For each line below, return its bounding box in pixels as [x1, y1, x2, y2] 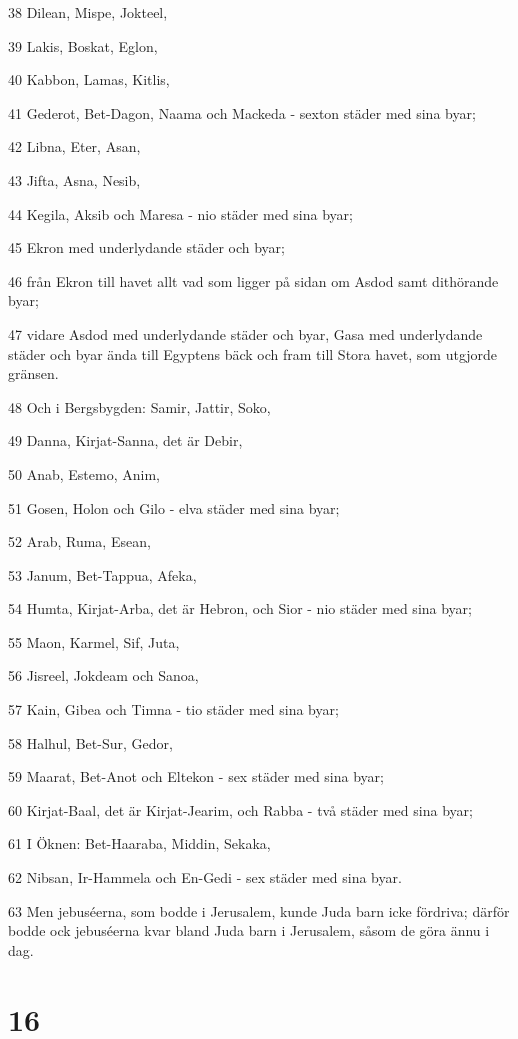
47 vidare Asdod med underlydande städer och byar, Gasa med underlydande [8, 323, 483, 344]
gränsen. [8, 363, 59, 384]
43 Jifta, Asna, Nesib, [8, 169, 141, 190]
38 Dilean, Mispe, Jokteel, [8, 2, 168, 22]
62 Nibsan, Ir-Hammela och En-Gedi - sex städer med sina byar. [8, 867, 402, 888]
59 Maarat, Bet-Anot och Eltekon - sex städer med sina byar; [8, 766, 384, 787]
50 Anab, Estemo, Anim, [8, 463, 160, 484]
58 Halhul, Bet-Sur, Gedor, [8, 732, 173, 753]
